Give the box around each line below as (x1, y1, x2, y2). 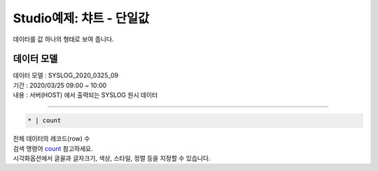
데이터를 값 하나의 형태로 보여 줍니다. (13, 35, 114, 43)
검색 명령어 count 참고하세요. (13, 144, 94, 153)
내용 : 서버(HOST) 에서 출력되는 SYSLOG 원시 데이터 (13, 91, 158, 99)
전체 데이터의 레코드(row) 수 (13, 135, 90, 143)
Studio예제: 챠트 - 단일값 (13, 10, 150, 26)
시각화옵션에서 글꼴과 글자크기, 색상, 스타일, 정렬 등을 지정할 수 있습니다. (13, 154, 211, 162)
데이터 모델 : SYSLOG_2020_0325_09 (13, 71, 119, 80)
